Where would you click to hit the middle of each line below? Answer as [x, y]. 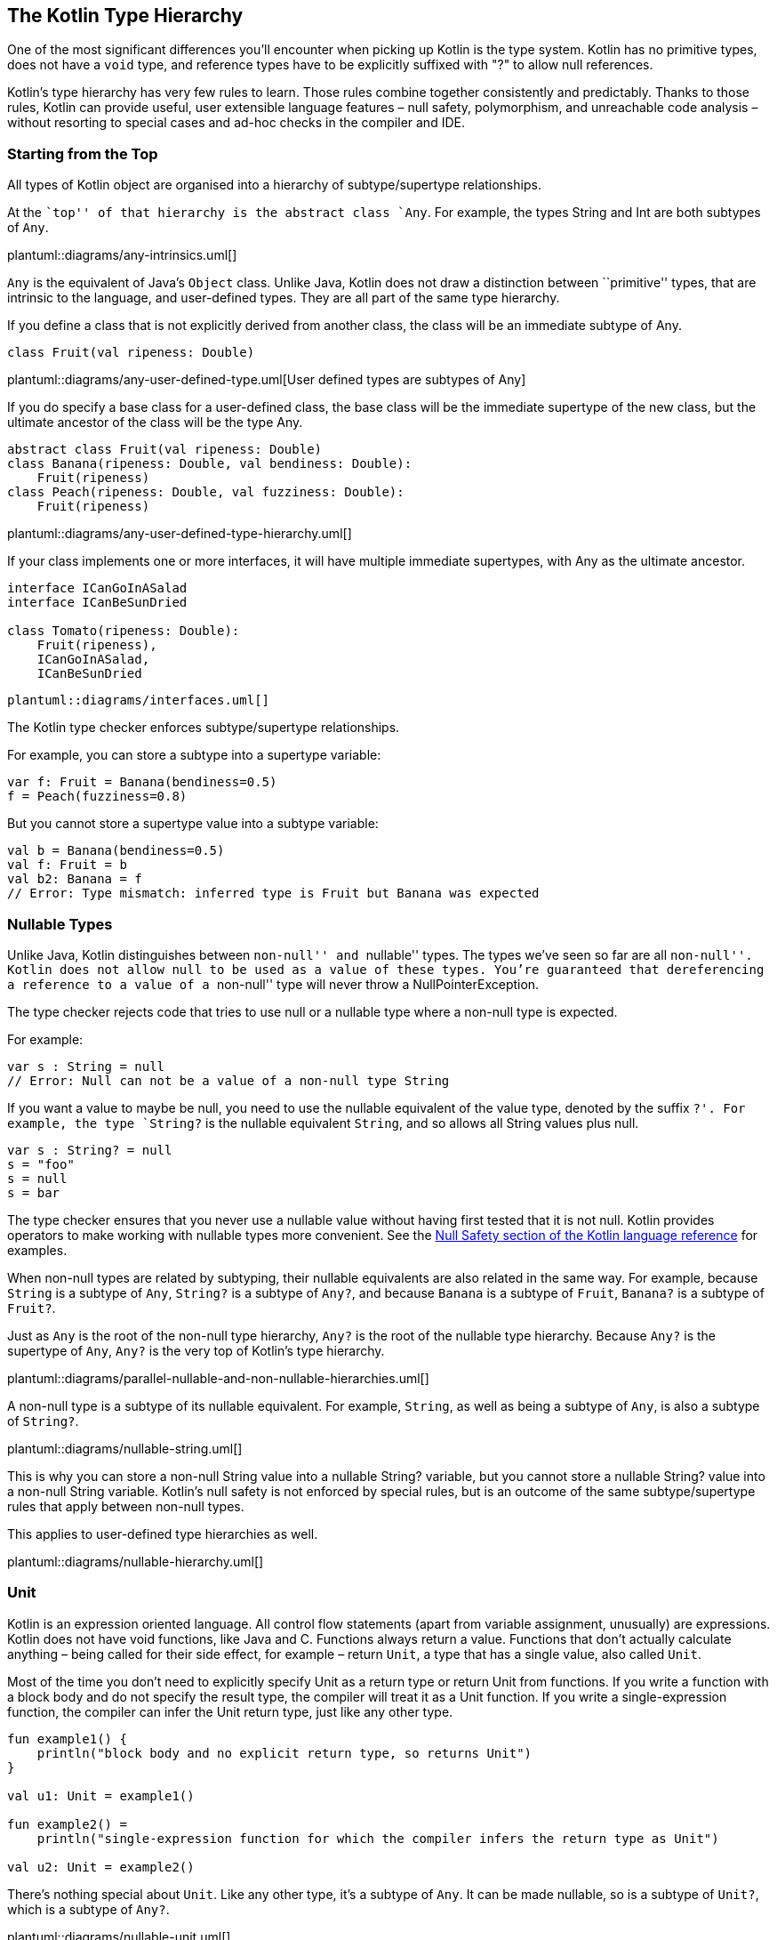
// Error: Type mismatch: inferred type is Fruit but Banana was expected [273, 894]
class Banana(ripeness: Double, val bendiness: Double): [210, 464]
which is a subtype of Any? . [88, 1909]
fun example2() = [67, 1824]
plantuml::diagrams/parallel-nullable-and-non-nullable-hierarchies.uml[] [218, 1378]
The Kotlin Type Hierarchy [125, 16]
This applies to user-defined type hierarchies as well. [163, 1533]
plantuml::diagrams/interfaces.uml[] [139, 700]
